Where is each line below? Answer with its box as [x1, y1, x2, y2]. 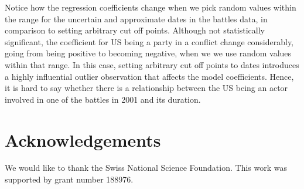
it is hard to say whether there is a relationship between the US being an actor [5, 82, 288, 94]
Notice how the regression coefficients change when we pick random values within [5, 1, 296, 13]
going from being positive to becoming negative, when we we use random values [5, 47, 292, 59]
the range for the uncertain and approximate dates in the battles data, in [5, 12, 268, 25]
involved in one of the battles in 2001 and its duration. [5, 93, 201, 105]
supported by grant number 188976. [5, 173, 134, 185]
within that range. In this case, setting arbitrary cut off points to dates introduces [5, 58, 299, 70]
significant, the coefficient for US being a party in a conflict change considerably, [5, 35, 294, 48]
